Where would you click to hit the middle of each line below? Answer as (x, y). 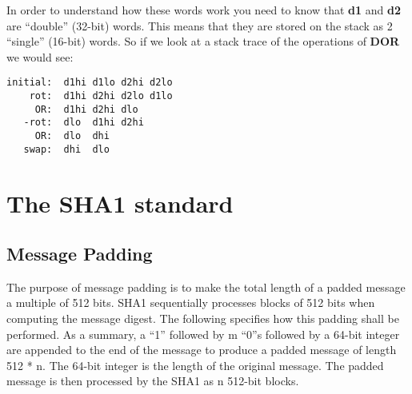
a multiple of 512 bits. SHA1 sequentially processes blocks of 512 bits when (191, 302)
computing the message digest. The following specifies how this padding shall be (203, 318)
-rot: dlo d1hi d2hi (84, 123)
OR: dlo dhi (72, 136)
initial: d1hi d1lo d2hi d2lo (90, 83)
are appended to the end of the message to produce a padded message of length (202, 350)
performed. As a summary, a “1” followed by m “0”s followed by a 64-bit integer (203, 334)
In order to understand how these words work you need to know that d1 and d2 (204, 10)
